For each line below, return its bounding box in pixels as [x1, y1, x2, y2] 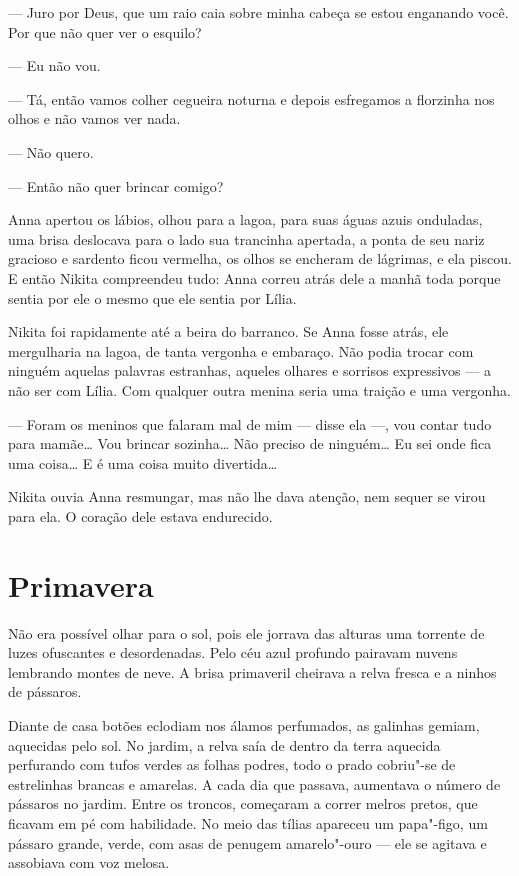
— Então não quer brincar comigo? [8, 175, 224, 196]
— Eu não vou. [8, 55, 101, 76]
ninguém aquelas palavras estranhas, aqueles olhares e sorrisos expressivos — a [8, 360, 491, 381]
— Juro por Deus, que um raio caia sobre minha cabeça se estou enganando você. [8, 2, 509, 22]
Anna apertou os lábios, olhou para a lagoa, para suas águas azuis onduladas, [8, 209, 483, 230]
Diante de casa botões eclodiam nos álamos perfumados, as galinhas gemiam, [8, 714, 480, 735]
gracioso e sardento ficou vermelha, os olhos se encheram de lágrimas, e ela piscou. [8, 248, 512, 269]
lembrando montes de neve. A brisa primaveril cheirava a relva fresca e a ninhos [8, 661, 497, 682]
